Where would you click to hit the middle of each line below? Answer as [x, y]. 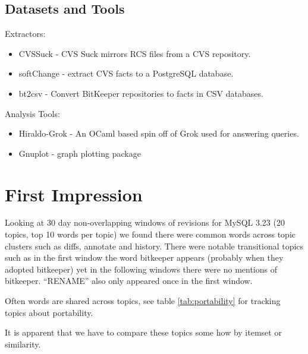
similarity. [23, 344]
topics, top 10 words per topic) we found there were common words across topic [150, 234]
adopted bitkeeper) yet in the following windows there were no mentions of [141, 269]
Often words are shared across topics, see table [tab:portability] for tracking [143, 301]
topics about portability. [49, 312]
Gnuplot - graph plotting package [80, 153]
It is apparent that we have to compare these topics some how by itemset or [143, 332]
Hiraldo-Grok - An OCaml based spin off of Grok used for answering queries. [159, 133]
